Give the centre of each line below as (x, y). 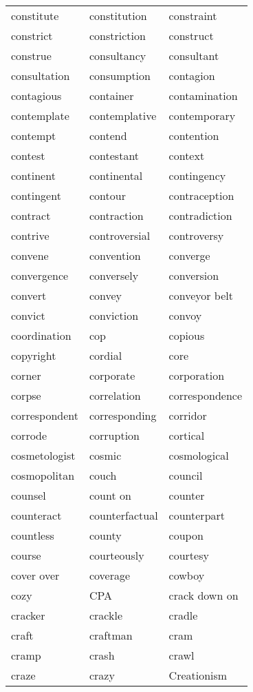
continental (116, 175)
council (186, 475)
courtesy (189, 555)
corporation (197, 375)
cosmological (199, 455)
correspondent (45, 415)
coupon (186, 535)
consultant (194, 55)
